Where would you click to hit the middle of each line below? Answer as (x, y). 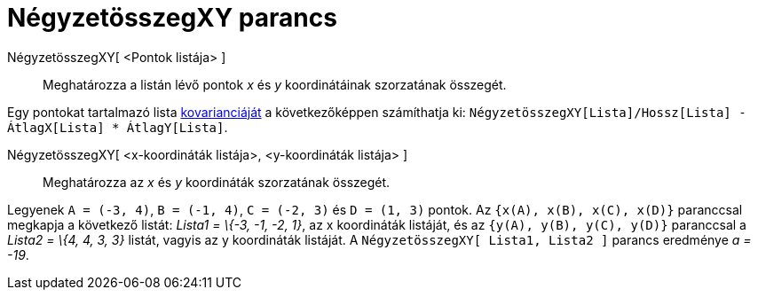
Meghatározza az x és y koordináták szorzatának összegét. (217, 182)
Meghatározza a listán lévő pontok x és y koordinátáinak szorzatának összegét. (275, 84)
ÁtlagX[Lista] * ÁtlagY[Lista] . (118, 127)
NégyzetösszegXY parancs (172, 18)
